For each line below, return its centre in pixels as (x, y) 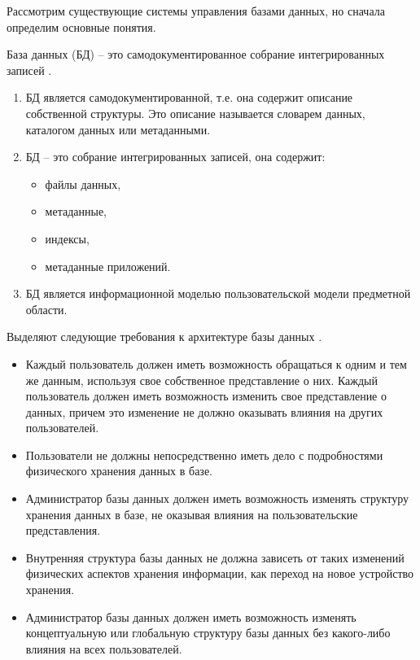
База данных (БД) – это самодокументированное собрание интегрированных (196, 54)
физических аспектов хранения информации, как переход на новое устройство (220, 573)
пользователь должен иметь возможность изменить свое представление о (206, 396)
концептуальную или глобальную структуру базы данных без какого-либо (208, 633)
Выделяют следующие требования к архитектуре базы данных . (164, 337)
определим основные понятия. (81, 26)
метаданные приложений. (108, 266)
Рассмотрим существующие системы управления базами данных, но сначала (196, 11)
